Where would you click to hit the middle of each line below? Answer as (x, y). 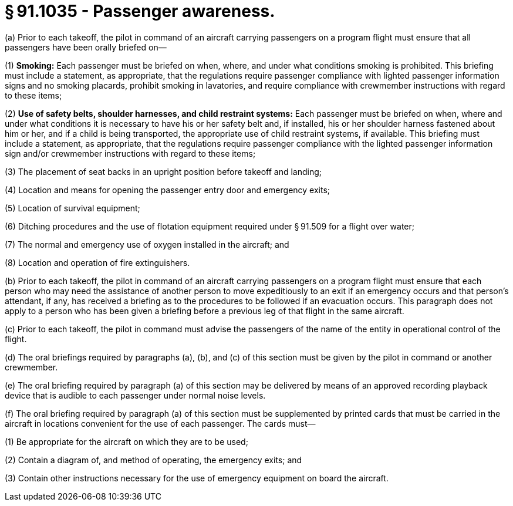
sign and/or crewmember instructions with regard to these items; (130, 153)
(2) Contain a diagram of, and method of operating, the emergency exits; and (153, 460)
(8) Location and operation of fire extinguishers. (97, 262)
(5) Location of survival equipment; (72, 208)
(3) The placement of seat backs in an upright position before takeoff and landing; (163, 171)
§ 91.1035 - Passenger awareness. (140, 11)
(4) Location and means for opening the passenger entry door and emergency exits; (168, 190)
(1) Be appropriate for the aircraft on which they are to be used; (126, 441)
